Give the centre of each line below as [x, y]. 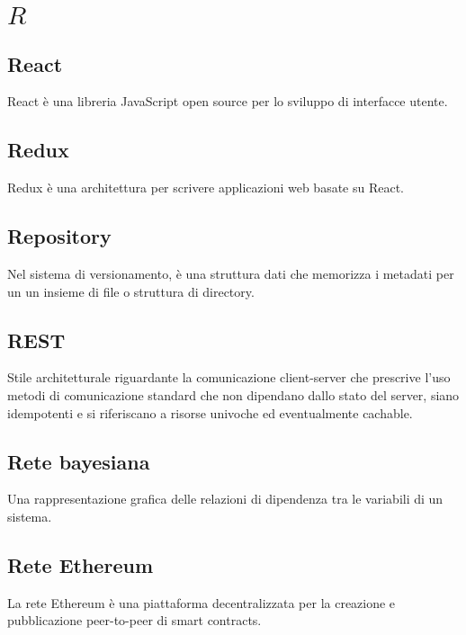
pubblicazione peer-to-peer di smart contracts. [134, 620]
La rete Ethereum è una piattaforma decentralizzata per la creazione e [202, 602]
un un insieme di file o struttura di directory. [131, 291]
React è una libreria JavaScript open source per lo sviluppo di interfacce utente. [228, 101]
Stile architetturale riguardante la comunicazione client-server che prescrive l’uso [229, 377]
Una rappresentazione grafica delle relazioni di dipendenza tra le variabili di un [225, 499]
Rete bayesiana [79, 461]
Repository [59, 236]
